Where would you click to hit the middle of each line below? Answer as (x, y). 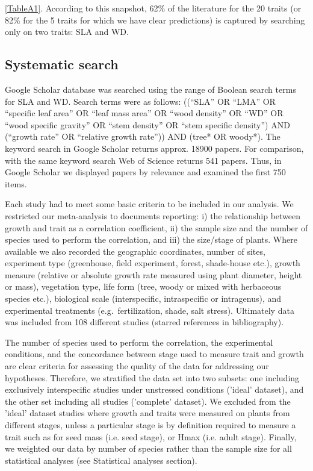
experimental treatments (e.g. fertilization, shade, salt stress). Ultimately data (150, 310)
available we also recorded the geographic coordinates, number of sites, (135, 251)
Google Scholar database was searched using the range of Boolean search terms (150, 89)
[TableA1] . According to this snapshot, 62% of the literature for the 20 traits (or (153, 8)
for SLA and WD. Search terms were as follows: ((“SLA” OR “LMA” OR (140, 101)
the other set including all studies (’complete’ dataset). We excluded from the (148, 401)
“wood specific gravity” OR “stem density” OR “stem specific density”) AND (147, 124)
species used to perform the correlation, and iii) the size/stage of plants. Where (151, 239)
